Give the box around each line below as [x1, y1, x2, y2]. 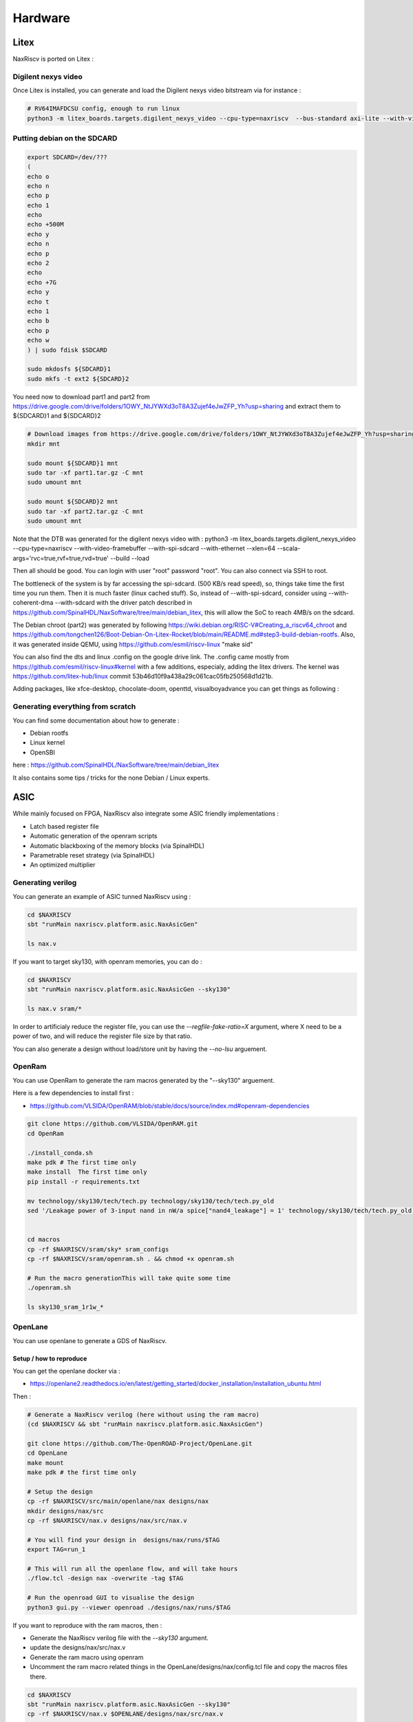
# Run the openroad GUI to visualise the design [27, 1594, 195, 1601]
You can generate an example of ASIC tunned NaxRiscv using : [12, 892, 191, 900]
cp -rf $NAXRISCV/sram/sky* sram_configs [27, 1245, 169, 1253]
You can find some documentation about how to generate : [12, 716, 180, 725]
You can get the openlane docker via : [12, 1367, 120, 1376]
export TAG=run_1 [27, 1546, 86, 1553]
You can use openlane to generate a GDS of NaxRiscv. [12, 1336, 167, 1345]
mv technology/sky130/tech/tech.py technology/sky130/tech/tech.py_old [27, 1197, 275, 1205]
